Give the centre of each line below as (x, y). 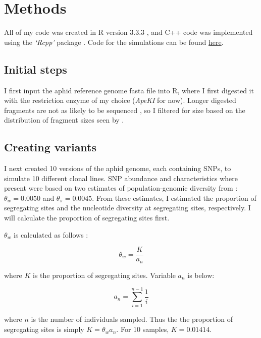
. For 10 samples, (143, 329)
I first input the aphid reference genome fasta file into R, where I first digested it (129, 90)
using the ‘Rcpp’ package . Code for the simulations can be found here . (114, 42)
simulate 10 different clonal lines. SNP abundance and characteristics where (121, 178)
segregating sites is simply (44, 329)
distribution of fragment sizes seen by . (64, 120)
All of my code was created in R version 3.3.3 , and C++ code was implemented (128, 32)
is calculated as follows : (51, 234)
